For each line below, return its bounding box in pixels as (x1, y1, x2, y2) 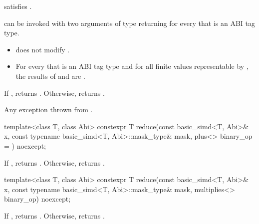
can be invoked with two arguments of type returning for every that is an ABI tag (4, 17, 255, 28)
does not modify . (15, 44, 70, 54)
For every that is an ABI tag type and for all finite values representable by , (15, 61, 249, 71)
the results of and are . (15, 70, 85, 81)
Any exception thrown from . (4, 104, 93, 115)
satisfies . (4, 1, 32, 11)
